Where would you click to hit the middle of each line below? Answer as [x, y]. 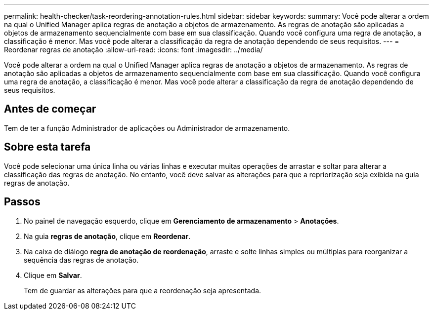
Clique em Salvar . [53, 275]
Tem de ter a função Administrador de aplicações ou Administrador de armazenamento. [147, 128]
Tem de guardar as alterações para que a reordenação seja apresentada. [143, 290]
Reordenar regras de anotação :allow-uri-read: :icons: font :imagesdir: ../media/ [133, 50]
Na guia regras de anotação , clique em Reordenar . [107, 236]
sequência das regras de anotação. [81, 260]
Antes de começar [50, 109]
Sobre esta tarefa [47, 147]
